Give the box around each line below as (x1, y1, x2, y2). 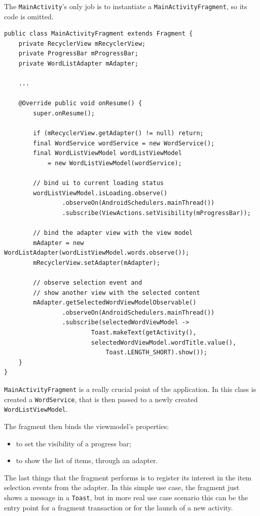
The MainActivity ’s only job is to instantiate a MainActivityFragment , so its (4, 1, 247, 11)
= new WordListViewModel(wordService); (47, 159, 182, 167)
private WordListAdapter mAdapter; (18, 60, 138, 68)
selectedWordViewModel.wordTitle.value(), (91, 339, 237, 346)
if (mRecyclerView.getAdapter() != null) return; (33, 130, 204, 137)
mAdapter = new (33, 239, 84, 247)
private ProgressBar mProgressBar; (18, 50, 138, 57)
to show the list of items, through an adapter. (16, 455, 158, 466)
